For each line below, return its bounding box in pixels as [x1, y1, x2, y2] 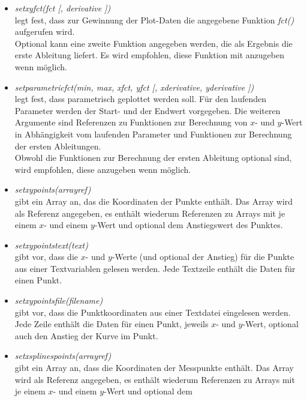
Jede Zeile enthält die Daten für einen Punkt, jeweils [14, 318, 209, 330]
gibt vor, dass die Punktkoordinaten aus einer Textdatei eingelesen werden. [14, 306, 291, 318]
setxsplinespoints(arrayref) [14, 349, 112, 362]
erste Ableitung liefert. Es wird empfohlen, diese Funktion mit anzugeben [14, 49, 284, 61]
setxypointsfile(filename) [14, 294, 103, 307]
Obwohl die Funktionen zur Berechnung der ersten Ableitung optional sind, [14, 151, 292, 164]
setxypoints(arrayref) [14, 183, 91, 196]
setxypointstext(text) [14, 238, 88, 251]
